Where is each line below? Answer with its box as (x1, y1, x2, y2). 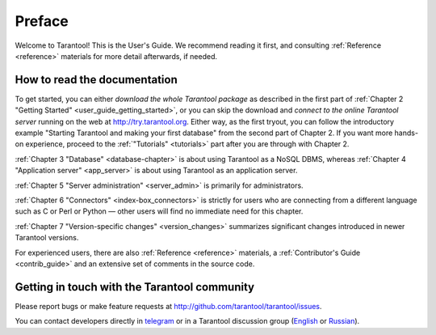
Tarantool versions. (15, 233, 79, 243)
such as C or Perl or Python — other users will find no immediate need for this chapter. (15, 206, 304, 216)
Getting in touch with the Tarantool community (15, 280, 254, 294)
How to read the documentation (15, 73, 178, 87)
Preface (15, 12, 69, 30)
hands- (394, 128, 419, 138)
